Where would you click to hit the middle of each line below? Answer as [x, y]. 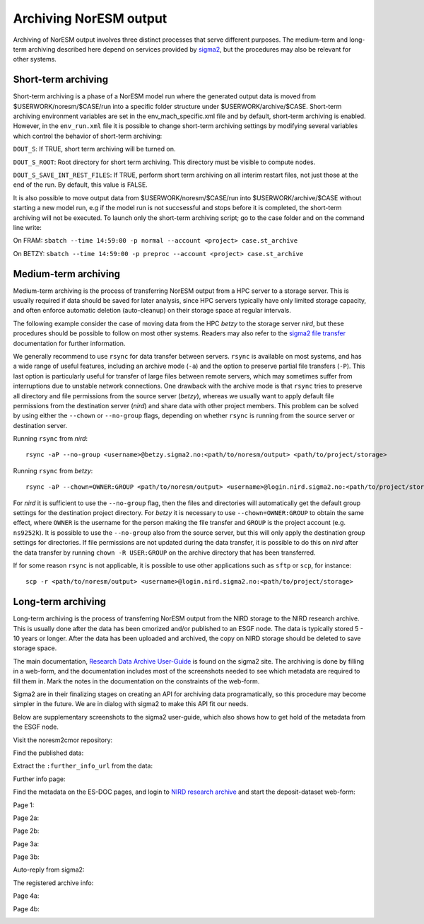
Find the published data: [48, 753]
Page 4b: [26, 908]
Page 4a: [26, 896]
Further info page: [39, 779]
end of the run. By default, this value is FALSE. [80, 185]
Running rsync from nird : [51, 439]
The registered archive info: [53, 883]
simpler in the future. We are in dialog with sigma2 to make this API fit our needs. [131, 704]
